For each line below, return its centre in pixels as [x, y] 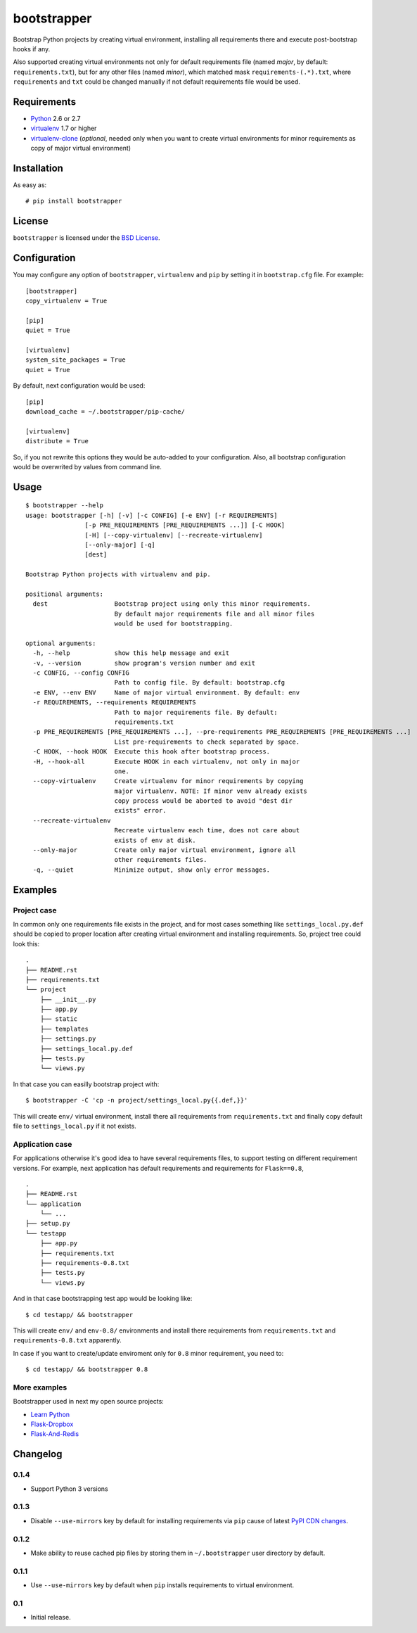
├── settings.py [68, 1039]
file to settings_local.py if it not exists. [75, 1126]
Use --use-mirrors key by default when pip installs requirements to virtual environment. [162, 1585]
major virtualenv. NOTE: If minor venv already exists [211, 791]
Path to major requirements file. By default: [196, 712]
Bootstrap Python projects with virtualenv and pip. [118, 574]
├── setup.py [48, 1224]
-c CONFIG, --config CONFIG [81, 673]
